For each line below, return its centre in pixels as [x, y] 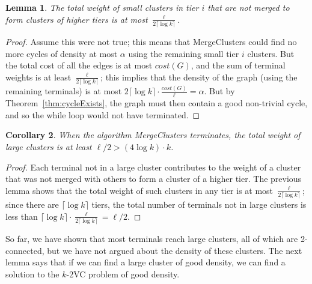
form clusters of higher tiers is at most [77, 19]
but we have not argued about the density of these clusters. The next [175, 250]
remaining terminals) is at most [64, 91]
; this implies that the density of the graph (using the [199, 77]
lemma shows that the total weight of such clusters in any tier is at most [139, 190]
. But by [219, 91]
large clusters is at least [49, 146]
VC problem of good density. [127, 273]
